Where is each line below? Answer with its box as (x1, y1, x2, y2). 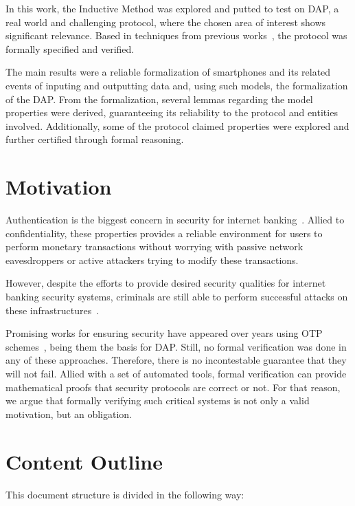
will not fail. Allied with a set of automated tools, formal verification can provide (5, 366, 347, 380)
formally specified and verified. (5, 41, 135, 56)
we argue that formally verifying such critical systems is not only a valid (5, 393, 310, 408)
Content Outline (5, 447, 163, 475)
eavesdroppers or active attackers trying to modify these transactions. (5, 252, 299, 267)
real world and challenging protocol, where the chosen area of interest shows (5, 14, 326, 29)
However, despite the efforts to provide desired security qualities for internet (5, 276, 326, 290)
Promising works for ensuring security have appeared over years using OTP (5, 326, 323, 340)
